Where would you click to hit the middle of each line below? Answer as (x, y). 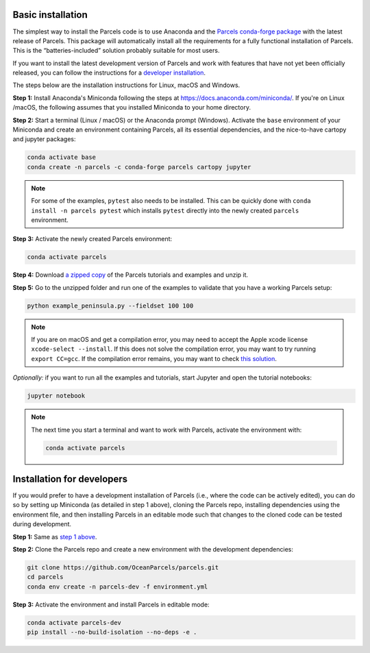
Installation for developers (70, 479)
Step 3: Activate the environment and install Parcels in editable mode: (111, 604)
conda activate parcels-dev (74, 623)
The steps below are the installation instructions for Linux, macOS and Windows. (126, 85)
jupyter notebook (56, 396)
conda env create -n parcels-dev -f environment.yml (118, 587)
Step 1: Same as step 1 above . (55, 537)
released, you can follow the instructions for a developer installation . (109, 73)
